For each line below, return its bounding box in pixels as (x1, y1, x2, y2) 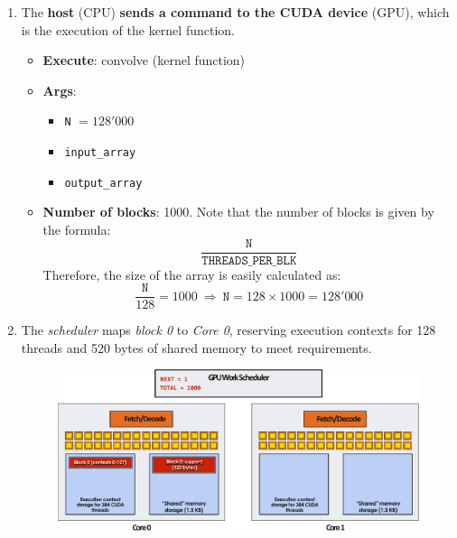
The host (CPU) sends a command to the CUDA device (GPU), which (21, 3, 450, 21)
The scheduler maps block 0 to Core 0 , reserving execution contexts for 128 (21, 320, 436, 339)
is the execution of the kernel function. (21, 20, 235, 39)
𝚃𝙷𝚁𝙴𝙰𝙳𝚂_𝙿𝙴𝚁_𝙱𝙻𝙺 (201, 254, 297, 267)
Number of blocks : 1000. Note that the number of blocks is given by (42, 202, 434, 221)
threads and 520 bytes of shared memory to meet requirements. (21, 338, 372, 357)
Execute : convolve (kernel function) (42, 51, 246, 70)
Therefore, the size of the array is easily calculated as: (42, 264, 341, 283)
